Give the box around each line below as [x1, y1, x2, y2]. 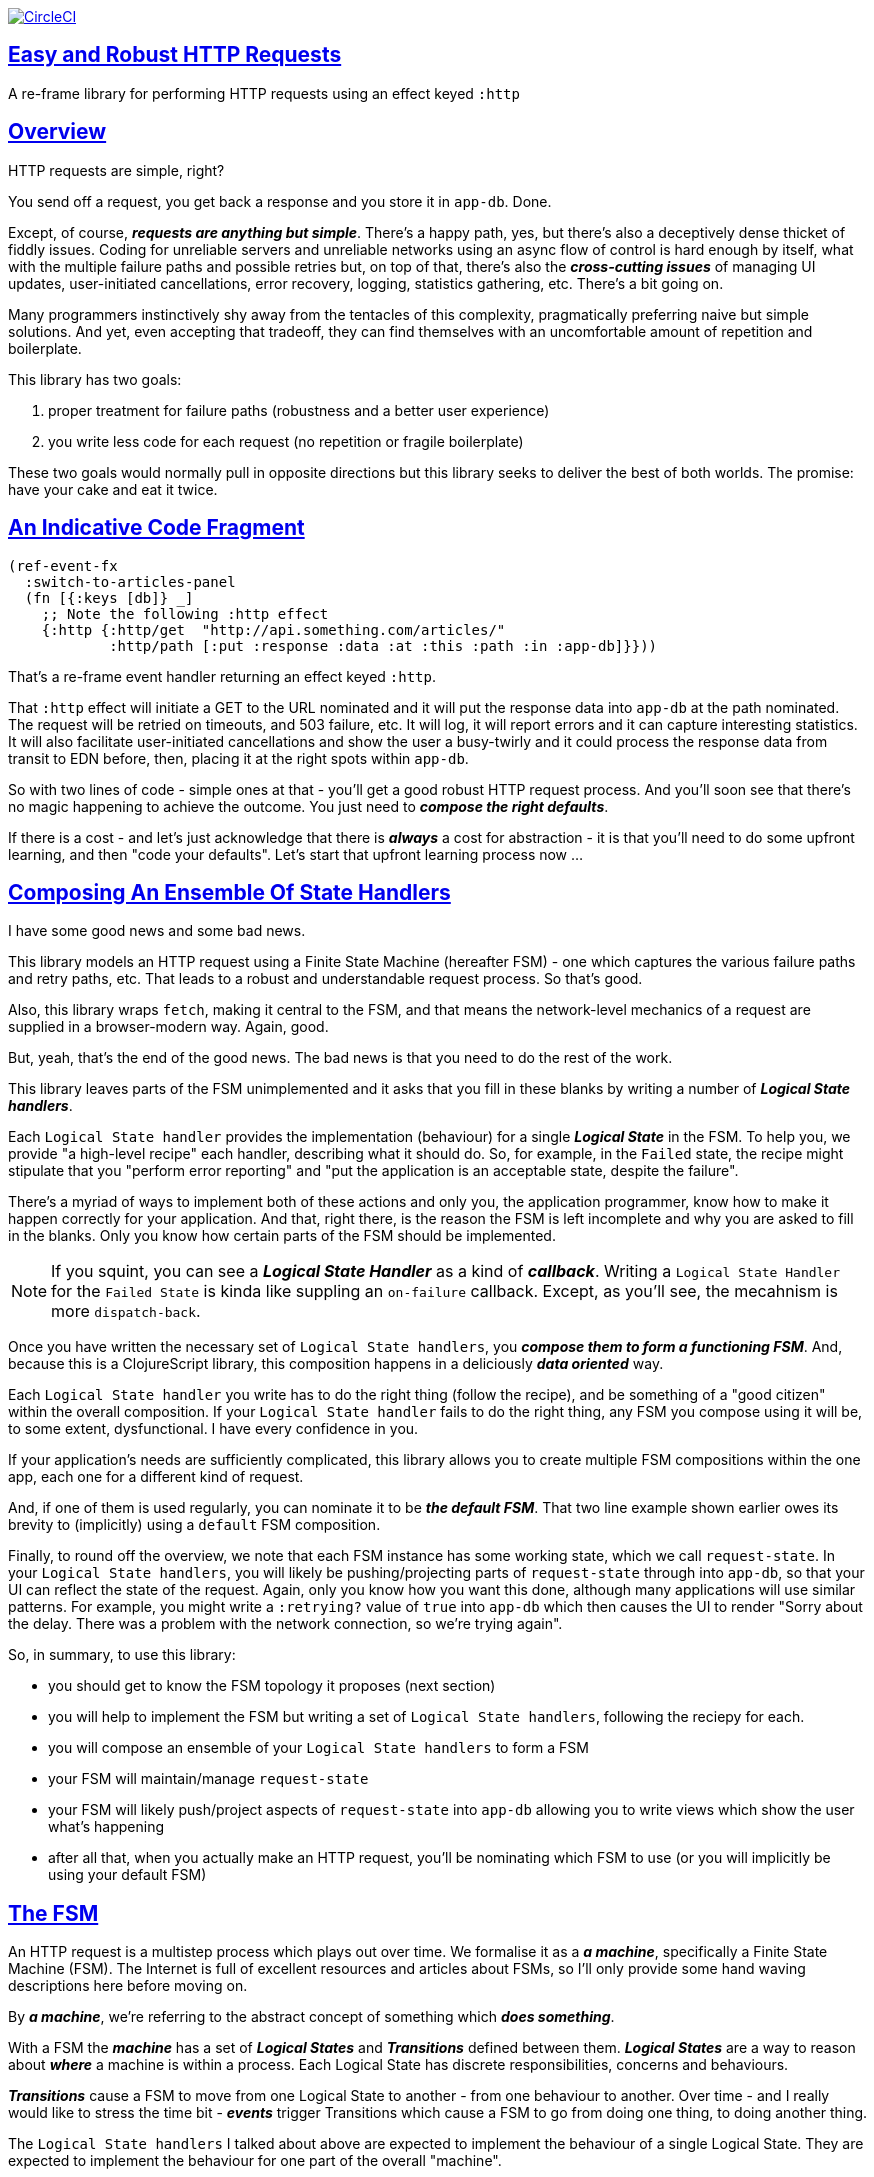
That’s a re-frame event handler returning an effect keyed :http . [8, 667, 437, 685]
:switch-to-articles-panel [24, 573, 236, 590]
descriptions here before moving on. [8, 1977, 248, 1995]
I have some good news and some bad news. [8, 922, 306, 940]
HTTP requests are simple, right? [8, 161, 225, 179]
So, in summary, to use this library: [8, 1646, 236, 1664]
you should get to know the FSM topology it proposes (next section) [48, 1677, 496, 1695]
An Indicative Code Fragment [8, 515, 305, 541]
